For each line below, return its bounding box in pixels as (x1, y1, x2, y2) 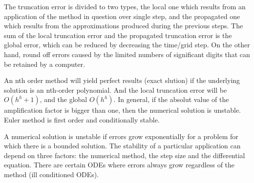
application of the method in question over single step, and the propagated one (4, 11, 240, 21)
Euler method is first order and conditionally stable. (4, 114, 160, 124)
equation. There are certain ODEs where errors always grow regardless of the (4, 160, 235, 170)
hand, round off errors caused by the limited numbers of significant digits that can (4, 49, 250, 59)
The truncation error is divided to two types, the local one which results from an (4, 1, 246, 11)
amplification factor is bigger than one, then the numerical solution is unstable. (4, 105, 241, 115)
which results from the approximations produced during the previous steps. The (4, 20, 243, 31)
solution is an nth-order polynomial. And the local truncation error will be (4, 84, 227, 95)
